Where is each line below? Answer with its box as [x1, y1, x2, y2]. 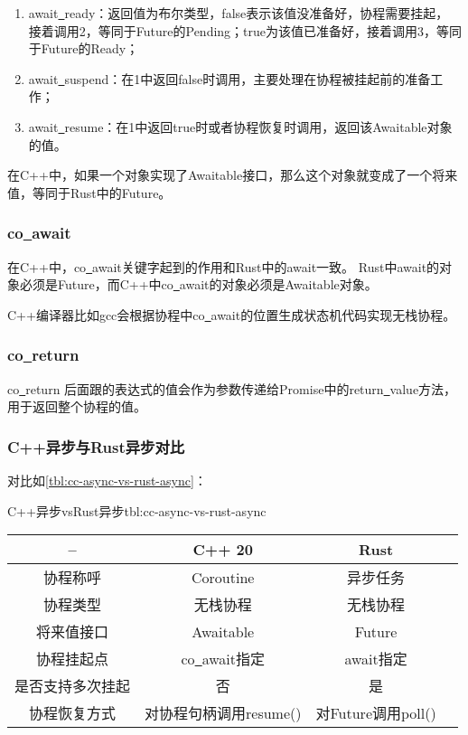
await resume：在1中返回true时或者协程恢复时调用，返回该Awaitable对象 [28, 117, 453, 136]
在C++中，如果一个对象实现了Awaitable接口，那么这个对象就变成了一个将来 [7, 165, 458, 184]
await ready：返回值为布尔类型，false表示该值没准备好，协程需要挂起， [28, 4, 449, 22]
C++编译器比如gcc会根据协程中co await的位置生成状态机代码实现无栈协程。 [7, 305, 456, 324]
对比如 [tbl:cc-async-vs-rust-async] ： [7, 470, 207, 489]
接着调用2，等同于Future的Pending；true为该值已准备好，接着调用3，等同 [28, 21, 463, 40]
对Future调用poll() [315, 702, 436, 724]
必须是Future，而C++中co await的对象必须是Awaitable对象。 [19, 275, 378, 294]
